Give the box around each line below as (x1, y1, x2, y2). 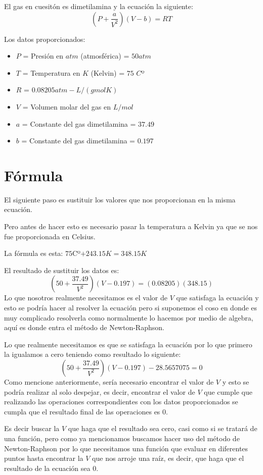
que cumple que (204, 386, 252, 397)
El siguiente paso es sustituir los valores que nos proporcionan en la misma (4, 194, 236, 204)
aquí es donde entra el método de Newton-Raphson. (4, 322, 164, 333)
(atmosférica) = (80, 50, 129, 61)
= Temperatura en (22, 67, 80, 78)
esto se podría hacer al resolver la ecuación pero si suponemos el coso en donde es (4, 302, 257, 313)
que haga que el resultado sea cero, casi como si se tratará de (68, 423, 257, 434)
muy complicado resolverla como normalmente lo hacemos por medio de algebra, (4, 312, 253, 323)
